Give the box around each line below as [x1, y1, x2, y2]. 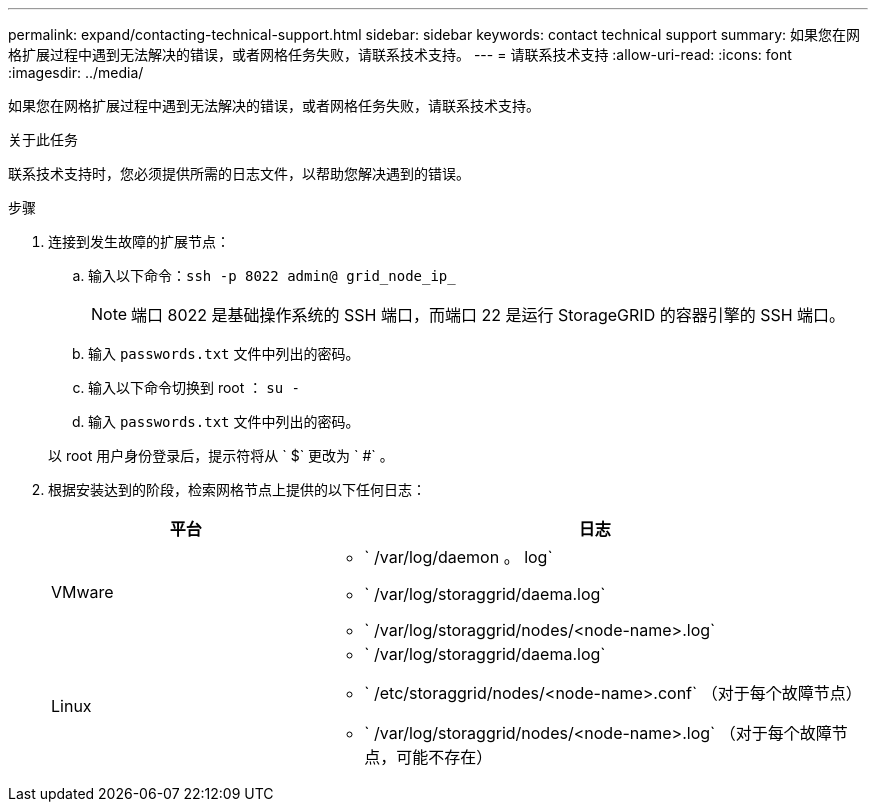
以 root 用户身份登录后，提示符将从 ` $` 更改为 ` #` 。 [48, 447, 394, 464]
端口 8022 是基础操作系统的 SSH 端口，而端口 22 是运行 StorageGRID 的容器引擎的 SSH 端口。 [131, 305, 846, 325]
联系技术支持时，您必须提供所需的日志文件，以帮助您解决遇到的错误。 [8, 165, 470, 182]
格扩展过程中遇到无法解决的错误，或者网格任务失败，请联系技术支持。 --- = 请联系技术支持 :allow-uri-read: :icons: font [8, 46, 792, 63]
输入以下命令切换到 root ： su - [88, 379, 300, 396]
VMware [51, 582, 114, 602]
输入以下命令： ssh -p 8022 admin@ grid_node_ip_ [88, 267, 456, 284]
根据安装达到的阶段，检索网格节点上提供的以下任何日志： [48, 481, 426, 498]
